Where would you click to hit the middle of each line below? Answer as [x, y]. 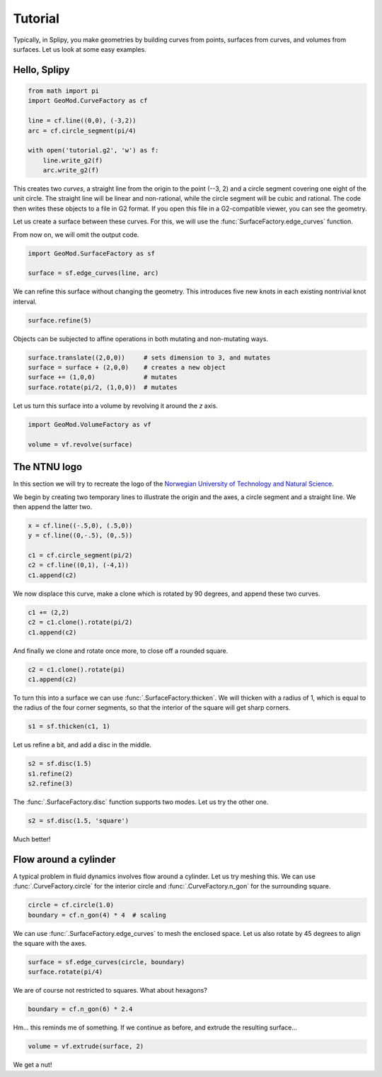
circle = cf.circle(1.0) [71, 905]
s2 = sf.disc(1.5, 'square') [79, 821]
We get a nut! [33, 1065]
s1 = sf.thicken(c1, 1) [69, 726]
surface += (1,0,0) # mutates [103, 377]
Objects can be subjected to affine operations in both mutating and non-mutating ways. [141, 339]
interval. [25, 301]
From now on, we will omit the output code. [76, 235]
